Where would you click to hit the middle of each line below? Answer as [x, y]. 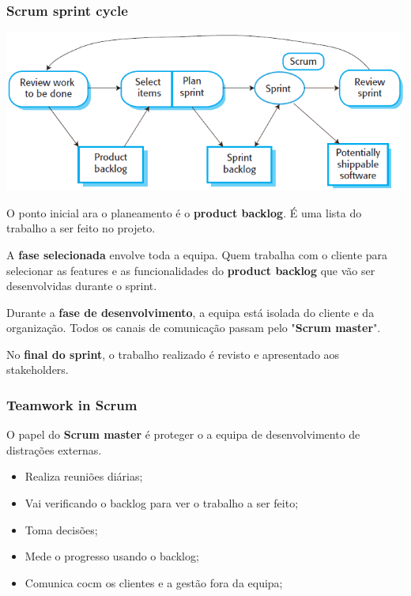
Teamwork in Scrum [72, 404]
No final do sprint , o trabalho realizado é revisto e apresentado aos [173, 354]
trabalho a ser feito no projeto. [81, 228]
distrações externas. [54, 449]
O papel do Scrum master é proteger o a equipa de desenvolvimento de [183, 434]
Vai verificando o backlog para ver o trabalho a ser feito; [162, 503]
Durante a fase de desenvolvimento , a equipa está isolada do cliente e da [190, 312]
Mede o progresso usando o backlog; [112, 556]
